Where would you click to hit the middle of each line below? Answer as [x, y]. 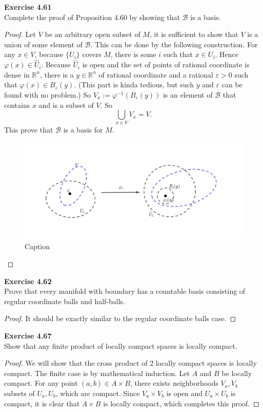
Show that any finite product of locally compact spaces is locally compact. [121, 345]
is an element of [188, 94]
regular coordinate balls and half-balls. [65, 301]
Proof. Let [20, 34]
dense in [17, 74]
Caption [37, 246]
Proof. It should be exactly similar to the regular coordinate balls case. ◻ [120, 318]
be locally [237, 373]
